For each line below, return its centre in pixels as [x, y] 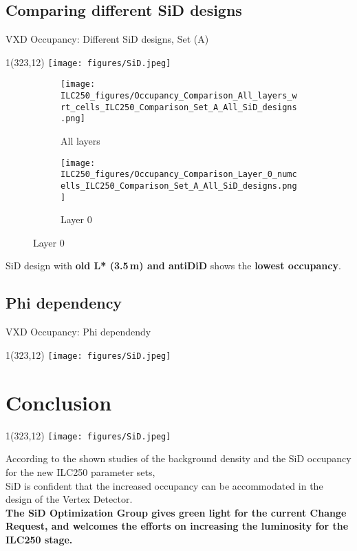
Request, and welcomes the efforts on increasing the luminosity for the [177, 526]
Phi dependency [64, 303]
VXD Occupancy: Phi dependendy [78, 332]
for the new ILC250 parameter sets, [80, 471]
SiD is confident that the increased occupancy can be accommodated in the [164, 485]
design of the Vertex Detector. [69, 499]
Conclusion [59, 402]
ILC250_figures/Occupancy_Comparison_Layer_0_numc [179, 175]
